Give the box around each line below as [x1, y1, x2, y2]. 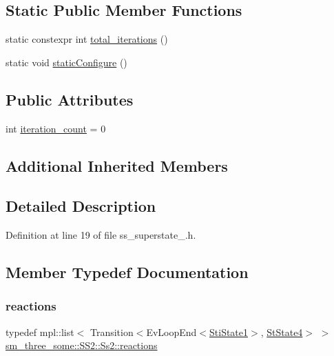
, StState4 [260, 324, 303, 339]
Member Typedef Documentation [6, 261, 249, 283]
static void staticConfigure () [6, 55, 127, 69]
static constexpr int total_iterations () [6, 32, 168, 46]
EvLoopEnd [146, 324, 197, 339]
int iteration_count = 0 [6, 121, 106, 135]
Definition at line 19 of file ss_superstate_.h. [6, 228, 196, 242]
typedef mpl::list [6, 324, 74, 339]
